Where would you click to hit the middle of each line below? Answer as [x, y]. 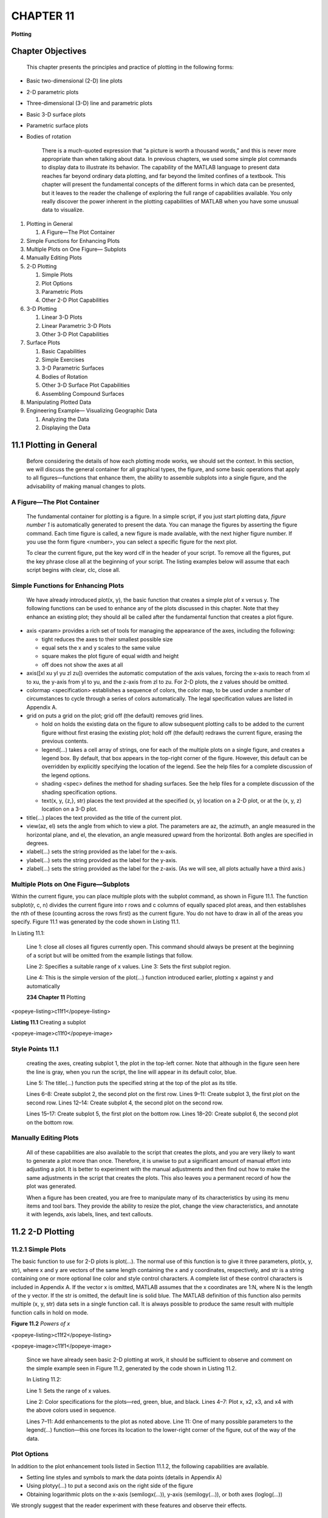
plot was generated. [52, 1186]
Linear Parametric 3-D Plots [77, 325]
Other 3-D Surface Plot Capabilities [86, 385]
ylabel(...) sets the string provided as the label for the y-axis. [102, 860]
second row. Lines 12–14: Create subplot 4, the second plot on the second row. [125, 1103]
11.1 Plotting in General [54, 445]
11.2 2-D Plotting [43, 1232]
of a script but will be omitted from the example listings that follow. [110, 955]
